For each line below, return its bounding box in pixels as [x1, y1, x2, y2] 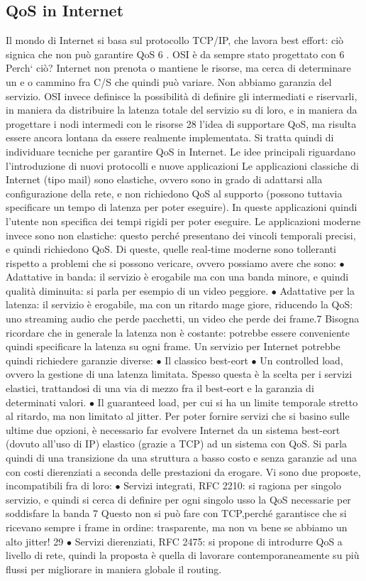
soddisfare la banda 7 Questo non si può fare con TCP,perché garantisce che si [6, 506, 347, 521]
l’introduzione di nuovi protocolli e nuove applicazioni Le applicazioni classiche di [6, 158, 359, 173]
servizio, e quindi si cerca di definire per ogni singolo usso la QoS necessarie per [6, 492, 351, 506]
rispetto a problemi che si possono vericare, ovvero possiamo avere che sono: [6, 255, 336, 270]
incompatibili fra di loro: [6, 478, 112, 493]
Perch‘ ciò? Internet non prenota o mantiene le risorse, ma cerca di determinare [6, 60, 351, 75]
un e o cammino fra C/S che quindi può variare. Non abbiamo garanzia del [6, 74, 332, 89]
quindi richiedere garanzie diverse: [6, 352, 153, 367]
